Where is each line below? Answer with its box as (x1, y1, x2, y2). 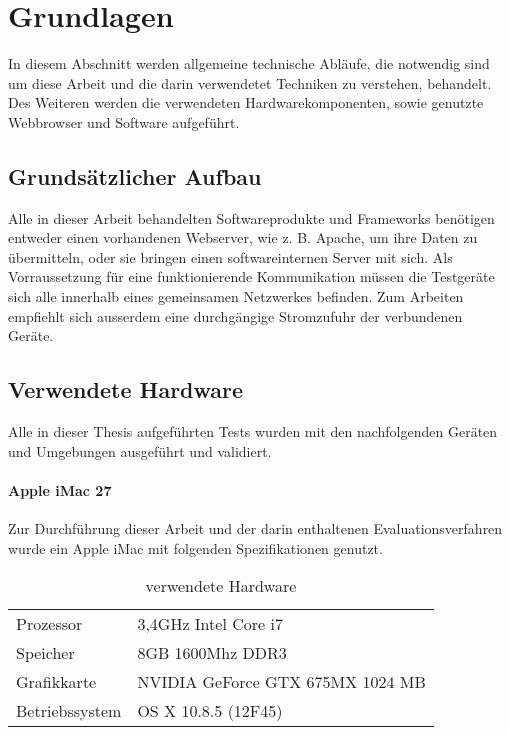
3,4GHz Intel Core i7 (137, 612, 283, 636)
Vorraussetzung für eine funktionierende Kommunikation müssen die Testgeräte (8, 266, 495, 287)
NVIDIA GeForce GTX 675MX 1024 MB (137, 670, 426, 694)
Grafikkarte (16, 670, 97, 694)
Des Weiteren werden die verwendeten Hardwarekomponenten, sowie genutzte (8, 92, 484, 113)
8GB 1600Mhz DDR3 (137, 641, 287, 665)
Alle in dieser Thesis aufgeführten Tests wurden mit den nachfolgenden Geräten (8, 421, 498, 442)
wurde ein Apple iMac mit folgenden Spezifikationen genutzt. (8, 537, 383, 558)
